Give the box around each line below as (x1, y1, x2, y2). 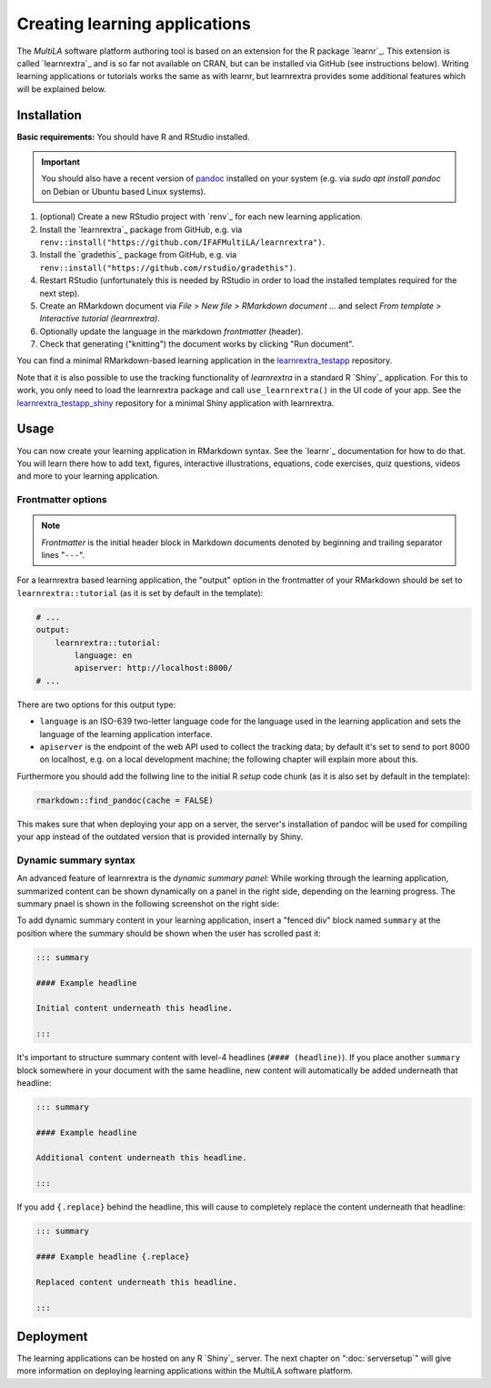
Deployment (16, 1329, 88, 1344)
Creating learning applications (16, 14, 252, 34)
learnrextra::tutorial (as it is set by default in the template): (16, 587, 264, 598)
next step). (39, 288, 81, 299)
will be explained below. (16, 83, 106, 95)
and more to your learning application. (16, 471, 160, 481)
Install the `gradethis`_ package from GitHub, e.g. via (39, 249, 237, 260)
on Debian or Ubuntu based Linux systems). (41, 186, 206, 197)
